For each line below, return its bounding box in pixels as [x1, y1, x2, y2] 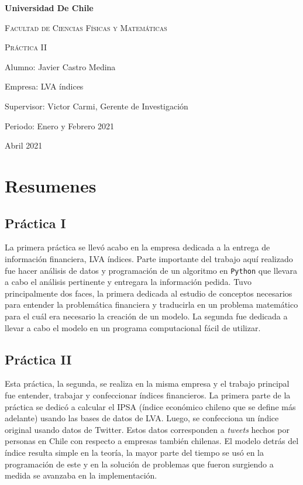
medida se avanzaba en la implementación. [5, 469, 157, 481]
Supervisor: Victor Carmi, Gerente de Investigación [5, 99, 188, 112]
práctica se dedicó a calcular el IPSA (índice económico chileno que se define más [5, 400, 296, 412]
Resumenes [5, 173, 97, 197]
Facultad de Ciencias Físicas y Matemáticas [5, 21, 167, 33]
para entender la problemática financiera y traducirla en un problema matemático [5, 298, 298, 311]
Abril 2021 [5, 139, 43, 152]
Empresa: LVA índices [5, 80, 84, 92]
